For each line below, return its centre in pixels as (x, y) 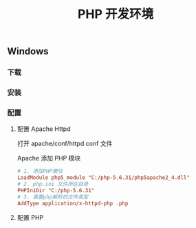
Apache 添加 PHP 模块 (49, 158)
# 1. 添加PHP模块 (40, 172)
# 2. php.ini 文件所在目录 (53, 184)
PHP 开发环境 (116, 14)
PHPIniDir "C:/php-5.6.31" (56, 190)
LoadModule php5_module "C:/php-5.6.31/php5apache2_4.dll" (104, 178)
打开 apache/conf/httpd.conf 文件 (65, 144)
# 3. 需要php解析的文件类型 (53, 197)
